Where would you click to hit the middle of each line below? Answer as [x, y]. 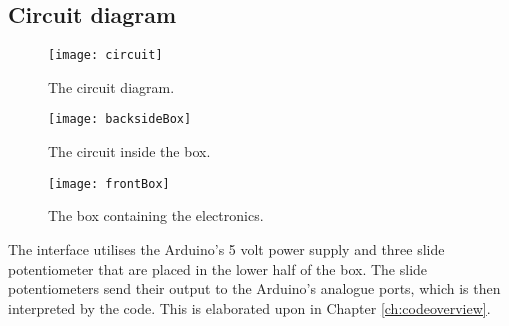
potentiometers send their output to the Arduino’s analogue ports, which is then [254, 288]
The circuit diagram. [111, 86]
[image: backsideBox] [120, 119]
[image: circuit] [105, 55]
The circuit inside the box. [129, 151]
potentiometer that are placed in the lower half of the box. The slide [218, 268]
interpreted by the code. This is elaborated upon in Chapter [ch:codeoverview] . [249, 307]
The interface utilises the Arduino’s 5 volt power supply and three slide [226, 248]
